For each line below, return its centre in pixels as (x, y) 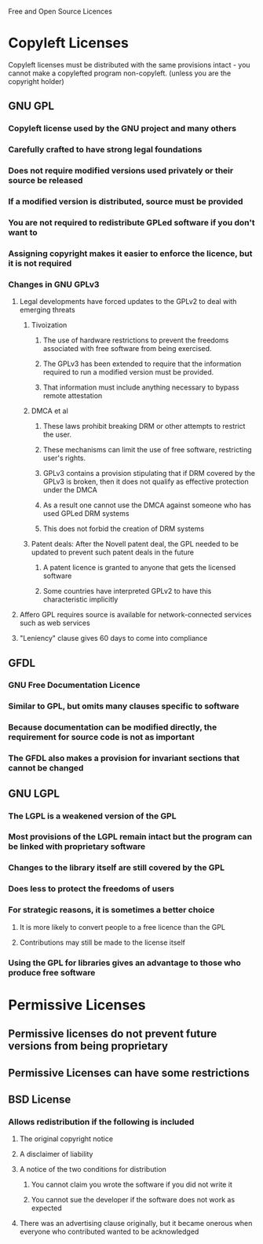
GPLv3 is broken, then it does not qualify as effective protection (146, 481)
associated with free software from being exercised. (127, 349)
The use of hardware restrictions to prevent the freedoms (136, 340)
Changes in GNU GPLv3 (54, 284)
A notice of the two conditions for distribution (93, 1169)
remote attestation (73, 396)
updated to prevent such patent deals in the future (113, 552)
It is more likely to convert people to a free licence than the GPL (122, 927)
